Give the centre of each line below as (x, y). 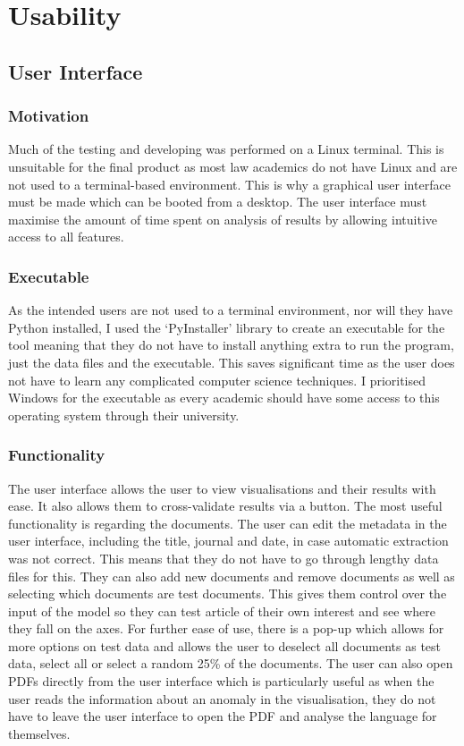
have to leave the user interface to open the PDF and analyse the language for (223, 716)
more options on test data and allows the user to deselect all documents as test (225, 645)
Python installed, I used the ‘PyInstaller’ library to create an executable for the (227, 327)
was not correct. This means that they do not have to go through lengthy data (224, 558)
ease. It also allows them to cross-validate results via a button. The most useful (225, 506)
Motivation (49, 116)
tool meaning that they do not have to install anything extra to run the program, (231, 345)
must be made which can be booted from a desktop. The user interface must (218, 202)
